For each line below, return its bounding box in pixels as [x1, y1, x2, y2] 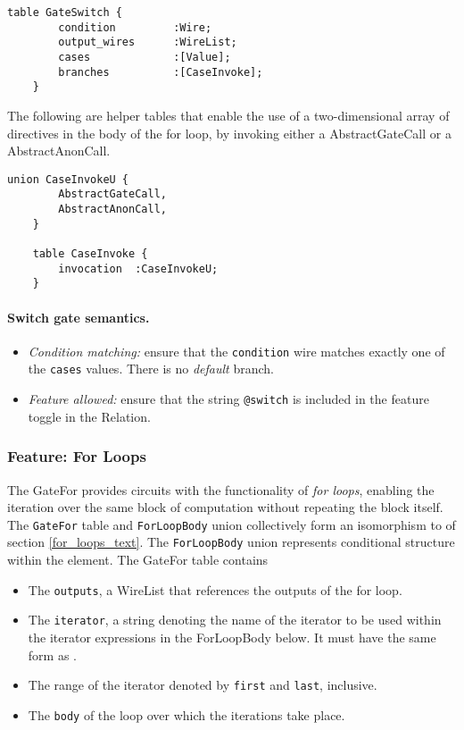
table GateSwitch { [7, 6, 122, 19]
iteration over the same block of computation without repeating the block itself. [7, 498, 443, 516]
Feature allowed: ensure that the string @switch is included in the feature [28, 390, 429, 408]
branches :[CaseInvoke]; [58, 65, 263, 79]
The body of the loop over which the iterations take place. [28, 705, 345, 724]
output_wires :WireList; [58, 36, 237, 49]
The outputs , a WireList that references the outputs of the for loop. [28, 580, 402, 599]
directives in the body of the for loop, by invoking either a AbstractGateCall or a [7, 123, 452, 142]
